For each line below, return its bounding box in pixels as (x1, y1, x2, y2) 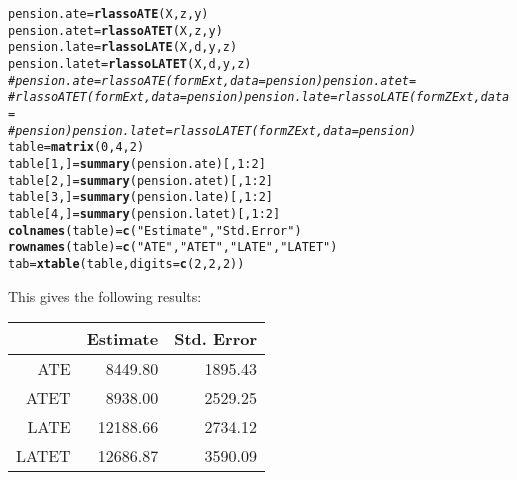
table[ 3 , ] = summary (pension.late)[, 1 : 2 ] (8, 190, 273, 205)
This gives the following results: (8, 285, 202, 306)
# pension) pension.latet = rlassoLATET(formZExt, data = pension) (8, 123, 417, 138)
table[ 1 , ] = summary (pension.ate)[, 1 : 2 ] (8, 156, 266, 171)
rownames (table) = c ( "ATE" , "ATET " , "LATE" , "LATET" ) (8, 240, 338, 255)
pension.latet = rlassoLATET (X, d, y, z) (8, 56, 252, 71)
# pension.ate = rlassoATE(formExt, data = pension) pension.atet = (8, 73, 417, 88)
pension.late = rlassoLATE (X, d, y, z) (8, 40, 238, 55)
